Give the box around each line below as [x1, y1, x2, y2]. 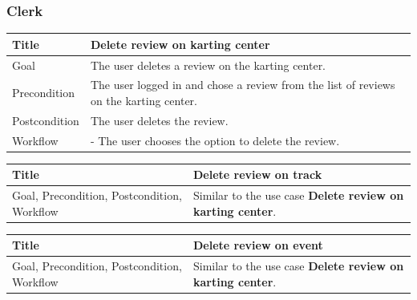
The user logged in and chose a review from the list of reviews [90, 76, 395, 93]
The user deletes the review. [90, 111, 229, 128]
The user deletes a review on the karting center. [90, 56, 326, 73]
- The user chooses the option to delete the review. [90, 132, 340, 148]
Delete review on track [192, 166, 322, 183]
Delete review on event [192, 237, 323, 253]
